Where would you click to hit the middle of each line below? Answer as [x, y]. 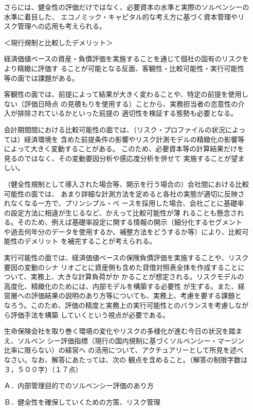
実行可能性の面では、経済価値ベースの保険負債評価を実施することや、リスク [126, 258]
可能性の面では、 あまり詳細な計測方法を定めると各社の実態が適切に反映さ [124, 193]
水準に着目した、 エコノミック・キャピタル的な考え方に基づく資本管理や [121, 16]
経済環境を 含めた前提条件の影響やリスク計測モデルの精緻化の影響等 [134, 139]
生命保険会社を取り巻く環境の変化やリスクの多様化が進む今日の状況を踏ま [123, 331]
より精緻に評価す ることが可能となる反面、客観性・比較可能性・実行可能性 [124, 68]
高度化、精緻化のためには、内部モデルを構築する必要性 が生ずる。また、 [121, 286]
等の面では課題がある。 [41, 78]
